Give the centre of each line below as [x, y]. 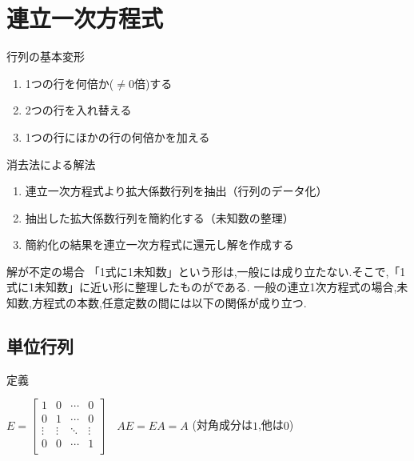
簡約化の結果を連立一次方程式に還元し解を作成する [159, 245]
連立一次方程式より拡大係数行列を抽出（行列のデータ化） [176, 191]
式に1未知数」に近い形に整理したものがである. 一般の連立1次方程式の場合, [202, 287]
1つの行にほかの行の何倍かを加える [117, 136]
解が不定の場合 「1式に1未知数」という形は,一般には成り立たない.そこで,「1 [206, 271]
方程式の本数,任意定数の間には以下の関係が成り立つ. [169, 303]
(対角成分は [222, 425]
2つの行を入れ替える [78, 110]
